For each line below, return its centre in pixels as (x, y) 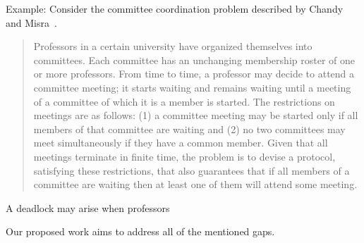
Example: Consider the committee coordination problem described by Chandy (175, 8)
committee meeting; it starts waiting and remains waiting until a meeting (192, 87)
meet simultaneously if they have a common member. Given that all (181, 143)
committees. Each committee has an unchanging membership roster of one (194, 60)
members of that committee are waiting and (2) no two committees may (189, 129)
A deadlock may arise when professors (88, 207)
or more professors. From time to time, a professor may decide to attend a (194, 74)
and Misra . (31, 22)
